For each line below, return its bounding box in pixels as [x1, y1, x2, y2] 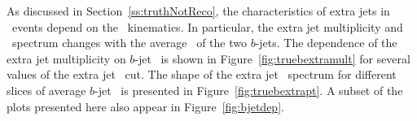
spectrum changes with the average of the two [11, 34, 247, 51]
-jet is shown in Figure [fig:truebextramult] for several [134, 50, 410, 67]
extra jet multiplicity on [7, 50, 126, 67]
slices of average [7, 81, 86, 98]
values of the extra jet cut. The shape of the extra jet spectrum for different [7, 66, 397, 83]
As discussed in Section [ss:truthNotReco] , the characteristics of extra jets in [7, 2, 390, 19]
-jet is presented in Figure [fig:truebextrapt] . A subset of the [94, 81, 403, 98]
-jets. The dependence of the [255, 34, 397, 51]
